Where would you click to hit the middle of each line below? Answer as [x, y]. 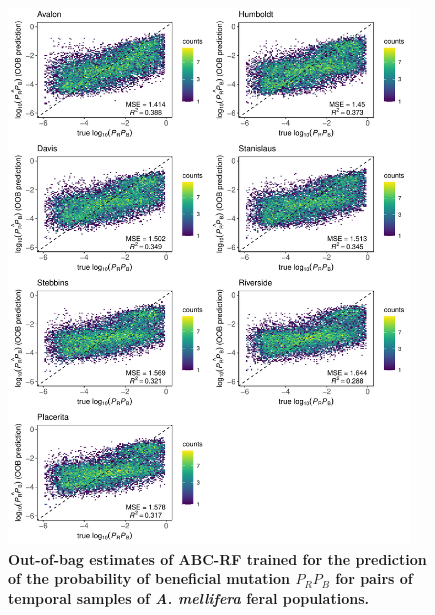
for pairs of [374, 578]
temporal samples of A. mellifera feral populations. [188, 597]
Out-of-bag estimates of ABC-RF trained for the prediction [217, 558]
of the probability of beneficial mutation [149, 578]
